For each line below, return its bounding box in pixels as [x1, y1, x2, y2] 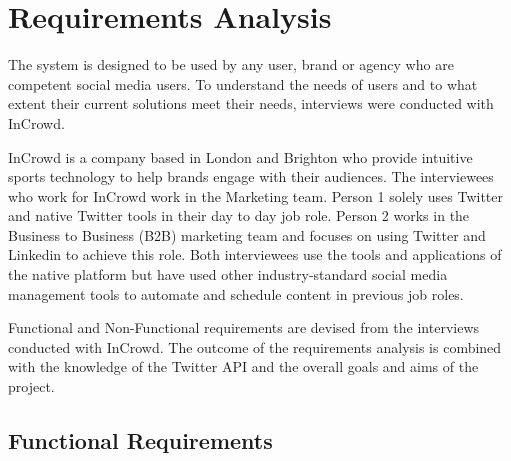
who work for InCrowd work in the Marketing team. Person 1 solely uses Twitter [8, 185, 504, 206]
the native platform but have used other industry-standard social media [8, 264, 448, 285]
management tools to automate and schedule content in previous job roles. [8, 283, 464, 304]
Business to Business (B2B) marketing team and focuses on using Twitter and [8, 224, 486, 245]
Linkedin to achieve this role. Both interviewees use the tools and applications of [8, 244, 502, 265]
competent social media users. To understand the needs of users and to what [8, 73, 478, 94]
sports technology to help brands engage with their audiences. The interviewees [8, 166, 494, 187]
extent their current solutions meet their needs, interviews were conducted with [8, 93, 494, 114]
